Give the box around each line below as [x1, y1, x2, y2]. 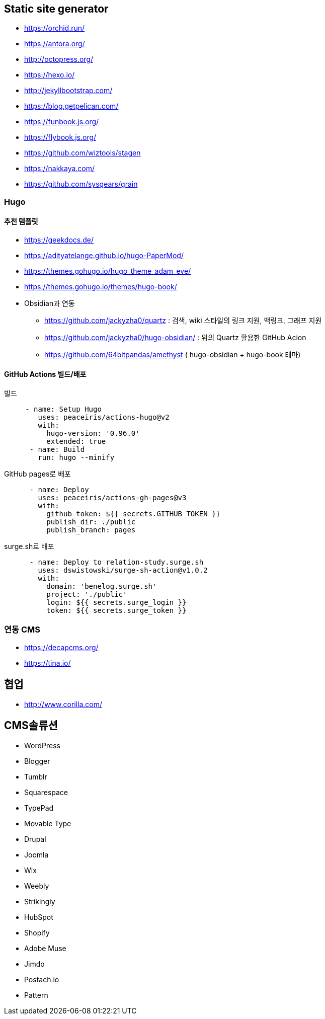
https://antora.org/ [24, 39, 85, 48]
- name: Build [29, 445, 85, 454]
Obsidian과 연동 [24, 299, 75, 308]
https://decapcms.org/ [24, 643, 99, 652]
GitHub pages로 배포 [4, 469, 71, 479]
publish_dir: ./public [46, 518, 136, 526]
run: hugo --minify [38, 453, 115, 462]
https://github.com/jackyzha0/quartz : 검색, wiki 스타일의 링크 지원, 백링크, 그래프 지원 [44, 316, 322, 325]
